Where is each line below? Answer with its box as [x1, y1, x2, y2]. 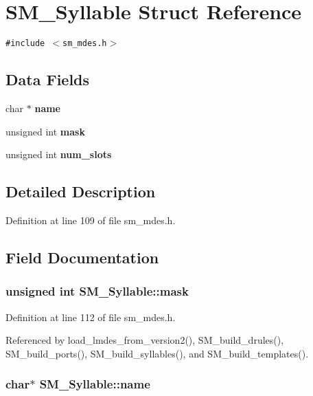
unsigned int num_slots [5, 147, 112, 162]
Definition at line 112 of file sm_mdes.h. [5, 309, 176, 324]
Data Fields [5, 69, 90, 90]
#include [5, 38, 45, 49]
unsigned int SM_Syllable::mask [5, 283, 189, 300]
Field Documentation [5, 246, 159, 267]
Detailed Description [5, 181, 156, 202]
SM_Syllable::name [39, 375, 150, 393]
